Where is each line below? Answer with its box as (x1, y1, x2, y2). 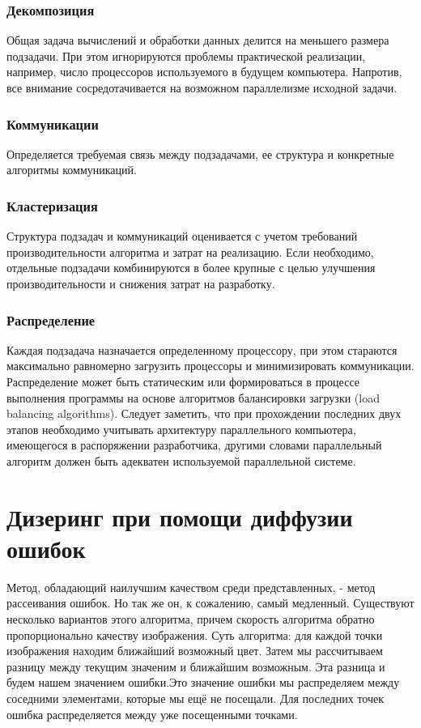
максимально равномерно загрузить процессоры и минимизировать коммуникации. (6, 357, 415, 374)
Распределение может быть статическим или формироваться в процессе (6, 373, 359, 390)
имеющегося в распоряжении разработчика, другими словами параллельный (6, 436, 382, 453)
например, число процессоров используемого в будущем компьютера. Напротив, (6, 63, 402, 80)
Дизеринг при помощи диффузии (6, 500, 353, 533)
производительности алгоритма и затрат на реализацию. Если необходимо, (6, 243, 374, 260)
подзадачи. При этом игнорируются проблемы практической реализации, (6, 47, 366, 64)
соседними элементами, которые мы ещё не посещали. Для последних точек (6, 690, 385, 707)
